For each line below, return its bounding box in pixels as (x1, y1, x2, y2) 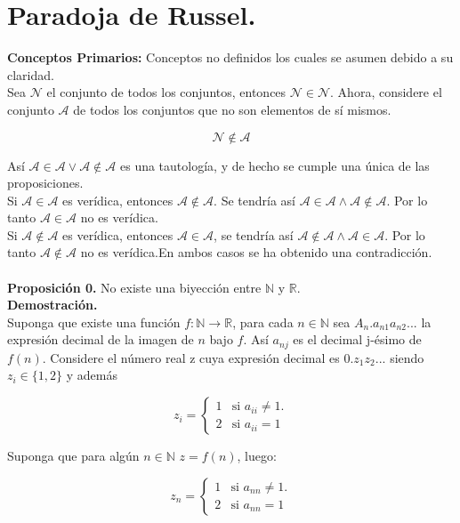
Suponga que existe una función (7, 312, 181, 331)
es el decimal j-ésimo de (293, 330, 422, 349)
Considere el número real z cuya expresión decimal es (50, 348, 340, 366)
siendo (390, 348, 424, 366)
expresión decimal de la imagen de (7, 330, 194, 349)
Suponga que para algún (7, 447, 140, 465)
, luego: (237, 447, 277, 465)
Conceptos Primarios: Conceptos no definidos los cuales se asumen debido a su (7, 48, 454, 67)
